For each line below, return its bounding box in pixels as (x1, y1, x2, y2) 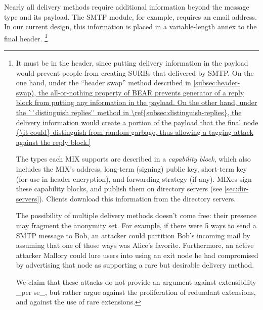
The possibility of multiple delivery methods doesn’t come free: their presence (16, 210, 257, 221)
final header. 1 (4, 31, 48, 43)
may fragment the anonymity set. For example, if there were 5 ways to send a (16, 220, 256, 230)
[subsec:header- (193, 77, 240, 88)
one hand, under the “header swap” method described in (16, 77, 191, 88)
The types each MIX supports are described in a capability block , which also (16, 153, 251, 164)
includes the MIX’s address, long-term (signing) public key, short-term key (16, 163, 247, 174)
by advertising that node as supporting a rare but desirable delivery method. (16, 260, 254, 270)
